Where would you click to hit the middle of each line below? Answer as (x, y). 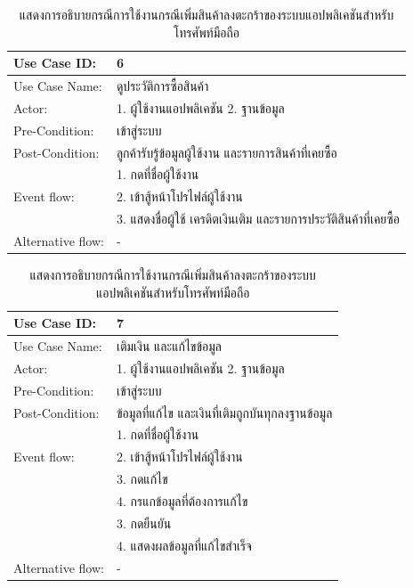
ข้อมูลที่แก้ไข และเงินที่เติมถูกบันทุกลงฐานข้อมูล (224, 412)
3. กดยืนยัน (144, 523)
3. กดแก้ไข (142, 479)
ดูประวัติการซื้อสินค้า (162, 86)
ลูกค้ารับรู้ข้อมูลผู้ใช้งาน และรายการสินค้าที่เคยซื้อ (227, 152)
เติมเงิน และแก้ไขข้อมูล (169, 346)
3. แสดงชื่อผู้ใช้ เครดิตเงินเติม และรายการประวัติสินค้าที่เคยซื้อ (258, 219)
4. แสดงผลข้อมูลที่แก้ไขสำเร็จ (184, 545)
